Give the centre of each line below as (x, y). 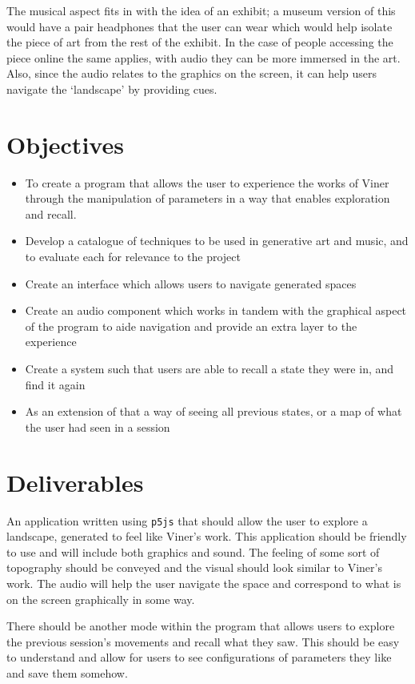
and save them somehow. (67, 672)
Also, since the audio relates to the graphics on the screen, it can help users (192, 73)
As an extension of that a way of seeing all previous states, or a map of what (213, 411)
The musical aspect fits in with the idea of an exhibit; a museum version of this (201, 10)
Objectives (65, 144)
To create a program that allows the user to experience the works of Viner (207, 182)
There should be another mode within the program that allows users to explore (201, 626)
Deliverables (75, 482)
